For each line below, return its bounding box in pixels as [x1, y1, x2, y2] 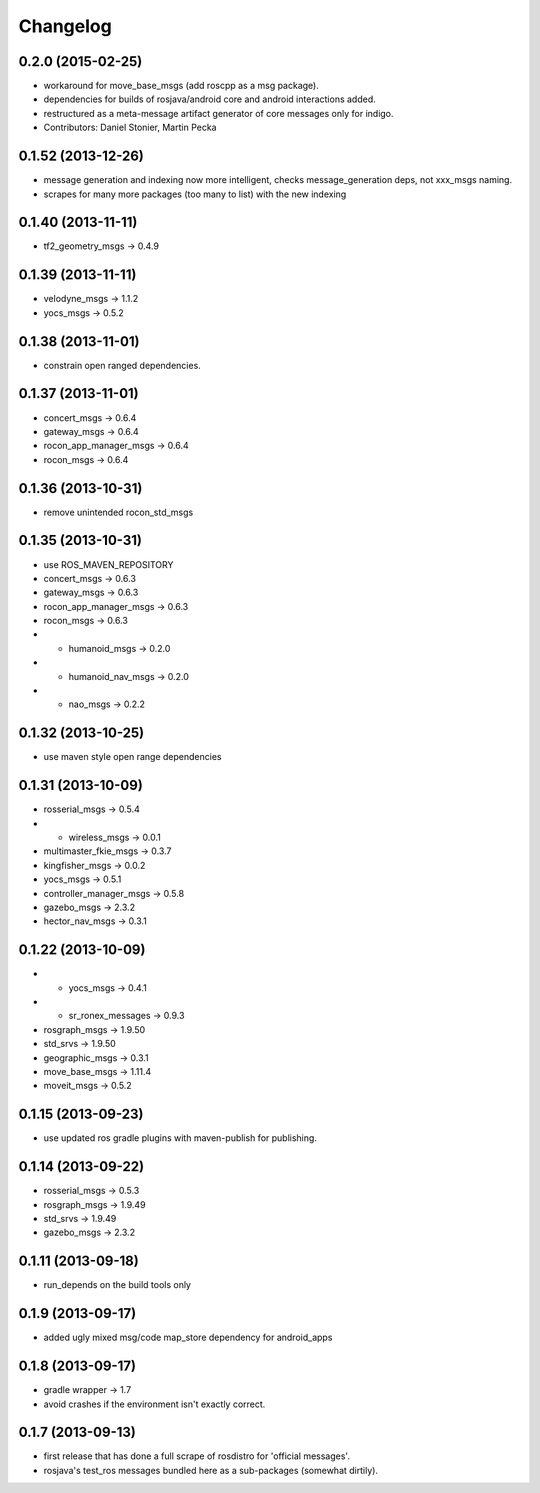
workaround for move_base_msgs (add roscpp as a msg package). [43, 80, 320, 92]
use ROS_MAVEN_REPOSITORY [43, 558, 174, 570]
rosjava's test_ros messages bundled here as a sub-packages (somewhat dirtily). [43, 1464, 379, 1476]
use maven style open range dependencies [43, 751, 222, 763]
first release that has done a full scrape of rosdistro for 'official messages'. [43, 1450, 350, 1462]
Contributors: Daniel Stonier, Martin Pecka [43, 121, 217, 134]
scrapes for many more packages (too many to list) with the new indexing [43, 188, 347, 200]
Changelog [18, 15, 112, 37]
